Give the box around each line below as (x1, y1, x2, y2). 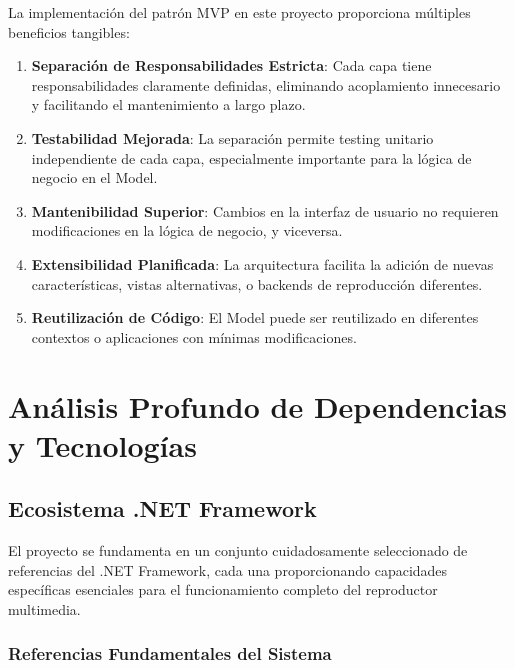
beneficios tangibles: (8, 21, 130, 42)
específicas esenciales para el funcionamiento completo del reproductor (8, 579, 438, 600)
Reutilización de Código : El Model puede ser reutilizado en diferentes (31, 307, 479, 328)
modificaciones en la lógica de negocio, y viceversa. (31, 220, 343, 241)
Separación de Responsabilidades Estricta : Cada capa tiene (31, 55, 432, 76)
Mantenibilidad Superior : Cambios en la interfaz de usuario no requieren (31, 200, 499, 221)
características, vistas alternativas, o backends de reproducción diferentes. (31, 273, 483, 294)
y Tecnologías (8, 424, 197, 465)
